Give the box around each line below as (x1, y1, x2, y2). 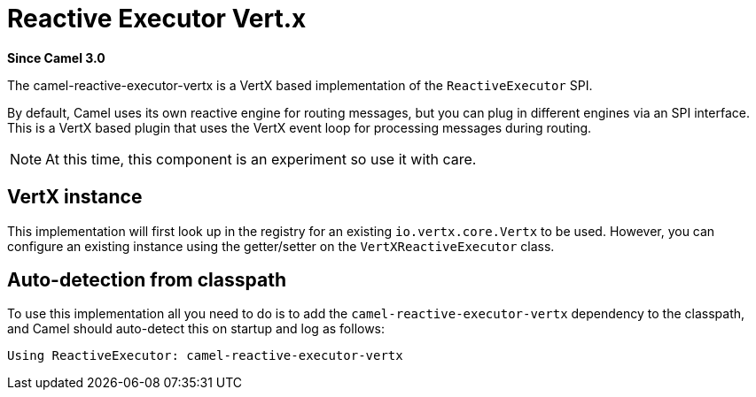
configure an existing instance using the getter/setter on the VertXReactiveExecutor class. (7, 238, 555, 254)
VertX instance (7, 186, 143, 209)
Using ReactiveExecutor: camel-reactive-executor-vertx (7, 348, 403, 363)
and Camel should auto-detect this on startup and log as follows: (7, 321, 386, 337)
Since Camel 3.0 (7, 50, 105, 65)
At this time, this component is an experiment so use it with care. (45, 149, 477, 168)
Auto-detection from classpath (7, 269, 286, 292)
